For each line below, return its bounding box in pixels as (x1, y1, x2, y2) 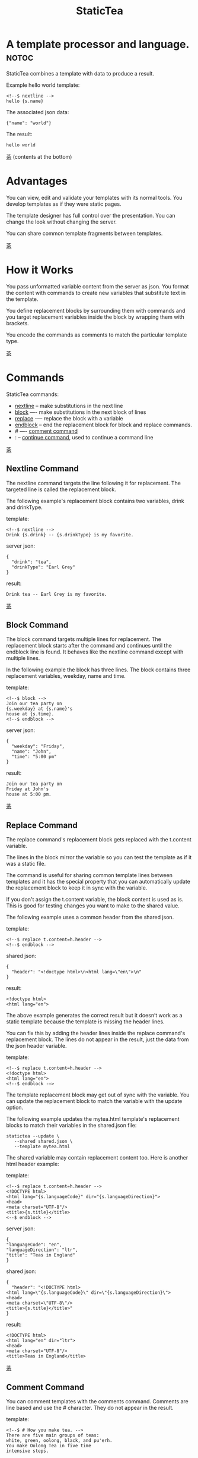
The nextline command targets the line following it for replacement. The (6, 479, 181, 486)
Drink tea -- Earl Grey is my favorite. (6, 591, 108, 597)
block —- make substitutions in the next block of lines (14, 409, 146, 416)
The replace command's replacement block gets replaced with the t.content (6, 836, 191, 843)
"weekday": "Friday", (11, 743, 65, 750)
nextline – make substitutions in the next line (14, 402, 123, 409)
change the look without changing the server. (6, 218, 117, 225)
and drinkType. (6, 504, 43, 511)
